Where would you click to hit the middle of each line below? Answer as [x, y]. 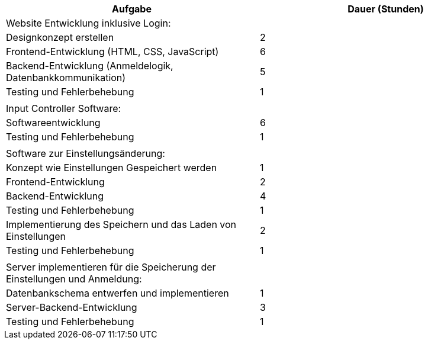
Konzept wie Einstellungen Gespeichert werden [112, 168]
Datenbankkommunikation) [66, 78]
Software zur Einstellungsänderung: [86, 153]
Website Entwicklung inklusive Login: [89, 23]
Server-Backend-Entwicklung [72, 307]
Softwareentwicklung [53, 123]
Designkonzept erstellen [60, 37]
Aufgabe [132, 9]
